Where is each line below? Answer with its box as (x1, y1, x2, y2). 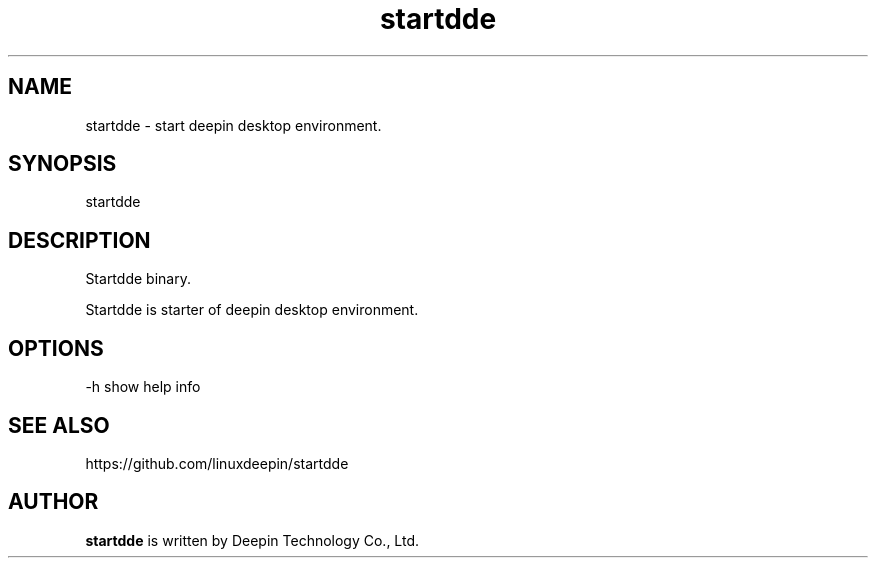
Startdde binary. (85, 270, 191, 288)
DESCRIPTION (8, 227, 151, 253)
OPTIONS (8, 335, 104, 361)
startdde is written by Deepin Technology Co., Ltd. (85, 531, 420, 549)
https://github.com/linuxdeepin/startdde (85, 454, 349, 472)
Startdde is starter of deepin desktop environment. (85, 301, 419, 319)
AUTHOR (8, 489, 99, 515)
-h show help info (85, 378, 201, 396)
